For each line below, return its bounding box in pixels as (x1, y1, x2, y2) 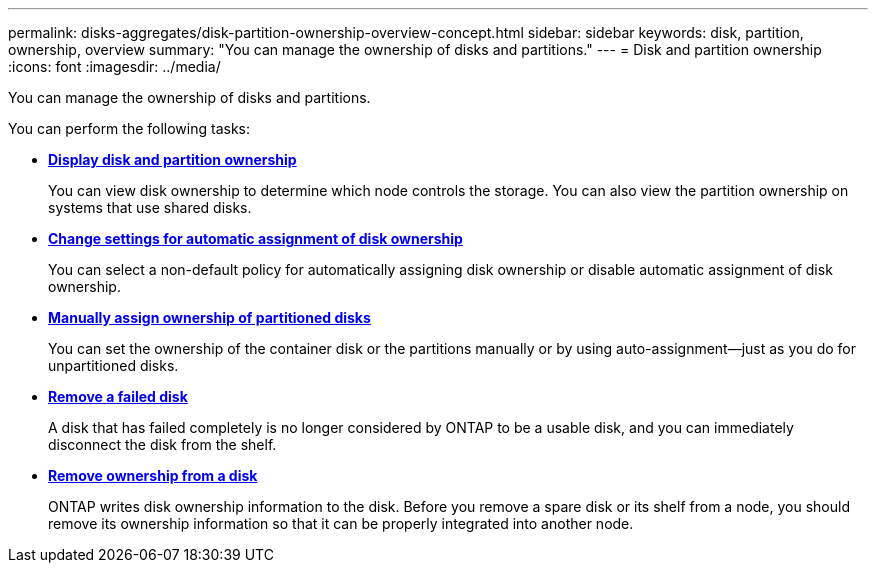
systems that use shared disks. (48, 199, 252, 216)
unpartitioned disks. (48, 357, 179, 374)
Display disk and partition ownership (48, 151, 297, 168)
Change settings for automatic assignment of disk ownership (48, 230, 463, 247)
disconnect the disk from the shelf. (48, 436, 277, 453)
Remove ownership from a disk (48, 467, 258, 484)
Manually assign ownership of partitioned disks (48, 309, 371, 326)
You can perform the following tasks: (8, 120, 251, 137)
